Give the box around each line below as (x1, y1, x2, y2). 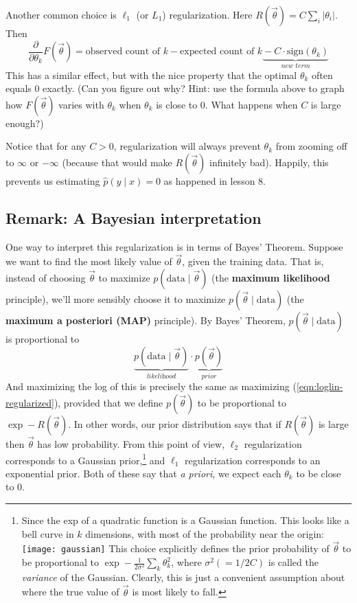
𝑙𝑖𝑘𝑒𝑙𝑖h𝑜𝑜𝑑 (146, 372, 176, 380)
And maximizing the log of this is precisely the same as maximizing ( (5, 379, 297, 394)
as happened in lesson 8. (163, 173, 266, 187)
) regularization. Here (162, 8, 253, 21)
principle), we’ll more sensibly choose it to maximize (5, 292, 226, 306)
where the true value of (21, 584, 119, 599)
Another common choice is (5, 8, 117, 21)
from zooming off (275, 139, 347, 153)
